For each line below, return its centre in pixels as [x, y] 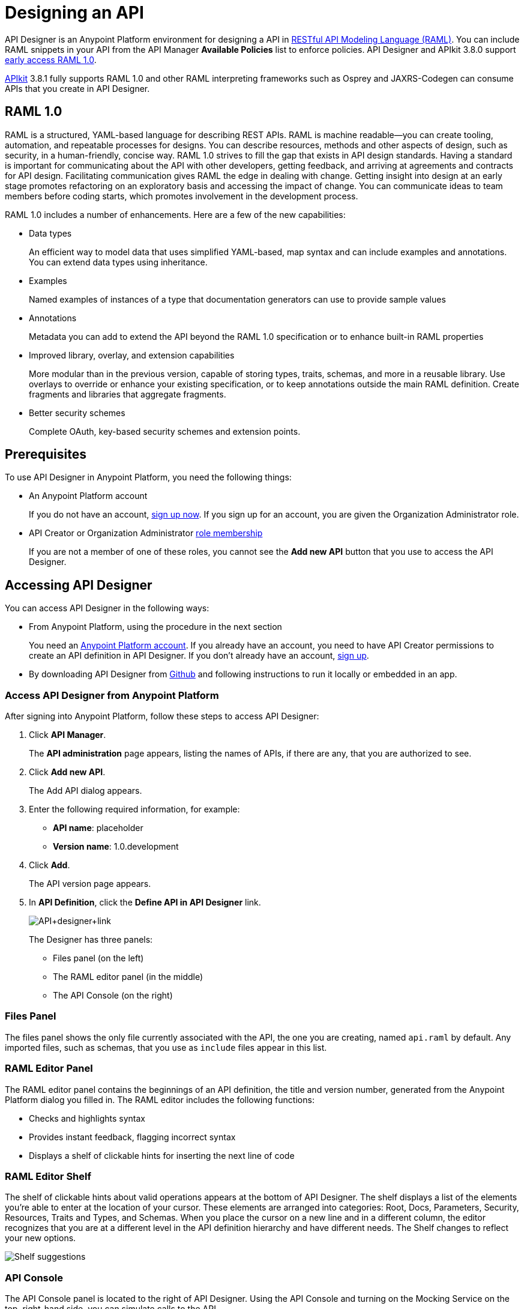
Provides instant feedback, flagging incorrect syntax [132, 1137]
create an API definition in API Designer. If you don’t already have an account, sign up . [199, 656]
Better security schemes [77, 413]
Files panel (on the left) [98, 958]
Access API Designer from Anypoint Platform [112, 695]
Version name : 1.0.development [116, 847]
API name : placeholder [98, 828]
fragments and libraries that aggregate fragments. [128, 394]
